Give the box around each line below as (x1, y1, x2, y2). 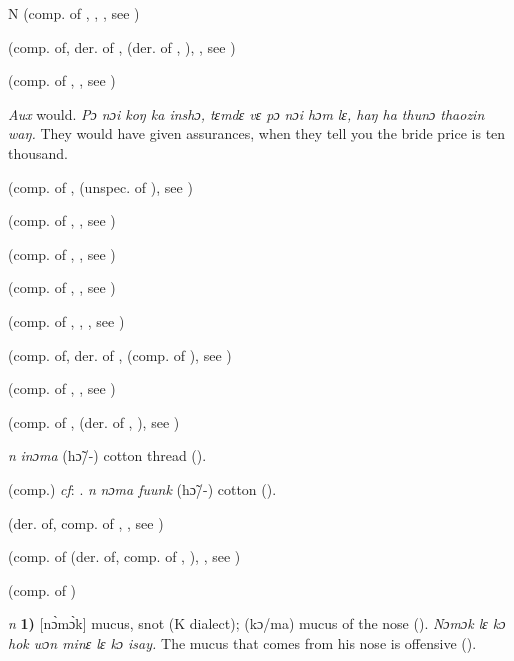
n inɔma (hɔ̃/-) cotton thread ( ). (8, 445, 207, 466)
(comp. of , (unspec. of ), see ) (8, 176, 193, 197)
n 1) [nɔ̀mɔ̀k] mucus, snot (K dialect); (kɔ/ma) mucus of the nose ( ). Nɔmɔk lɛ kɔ (8, 613, 506, 634)
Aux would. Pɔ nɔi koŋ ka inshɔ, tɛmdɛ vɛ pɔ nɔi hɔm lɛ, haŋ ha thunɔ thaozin (8, 103, 485, 124)
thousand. (8, 142, 68, 163)
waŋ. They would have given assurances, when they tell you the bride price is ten (8, 123, 506, 144)
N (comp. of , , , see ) (8, 3, 140, 23)
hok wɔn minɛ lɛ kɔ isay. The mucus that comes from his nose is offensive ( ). (8, 632, 477, 653)
